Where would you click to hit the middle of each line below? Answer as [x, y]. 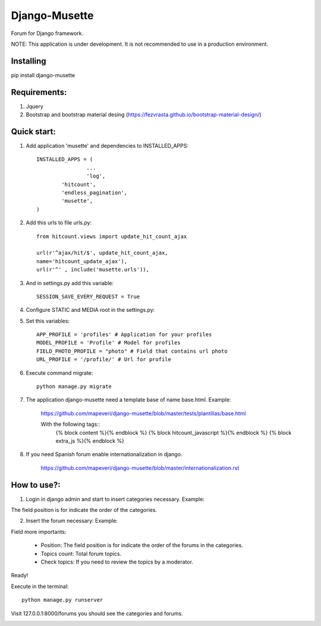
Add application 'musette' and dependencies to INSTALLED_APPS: [107, 146]
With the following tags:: [70, 424]
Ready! [20, 576]
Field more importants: [39, 532]
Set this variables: [48, 321]
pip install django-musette [43, 75]
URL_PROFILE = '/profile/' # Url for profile [104, 360]
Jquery [35, 106]
